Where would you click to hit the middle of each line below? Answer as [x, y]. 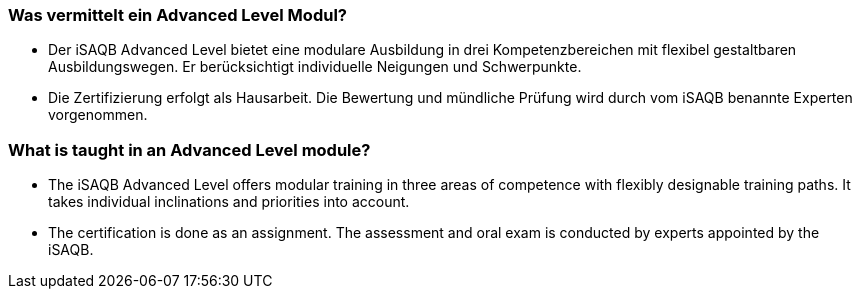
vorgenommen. [98, 115]
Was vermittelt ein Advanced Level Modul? [177, 15]
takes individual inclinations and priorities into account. [229, 202]
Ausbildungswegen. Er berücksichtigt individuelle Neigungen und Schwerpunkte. [315, 67]
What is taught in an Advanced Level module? [189, 149]
